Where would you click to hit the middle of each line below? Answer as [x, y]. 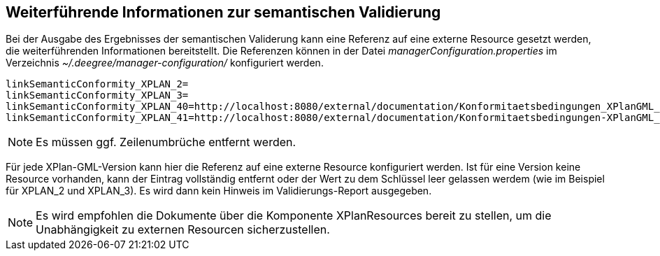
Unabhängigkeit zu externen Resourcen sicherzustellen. [183, 230]
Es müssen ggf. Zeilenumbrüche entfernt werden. [166, 142]
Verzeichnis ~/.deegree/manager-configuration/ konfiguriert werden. [165, 63]
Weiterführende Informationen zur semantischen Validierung [223, 12]
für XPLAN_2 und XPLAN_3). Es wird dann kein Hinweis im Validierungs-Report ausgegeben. [219, 191]
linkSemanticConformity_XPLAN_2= [97, 84]
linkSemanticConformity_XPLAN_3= [97, 95]
